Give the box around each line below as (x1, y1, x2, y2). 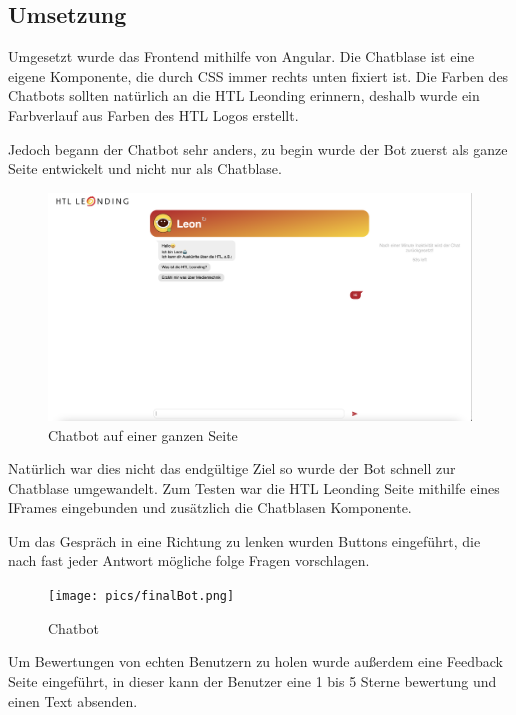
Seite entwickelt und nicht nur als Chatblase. (8, 158, 282, 179)
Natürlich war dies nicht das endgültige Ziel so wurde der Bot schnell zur (8, 458, 456, 479)
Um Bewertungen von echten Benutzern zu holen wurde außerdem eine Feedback (8, 651, 503, 672)
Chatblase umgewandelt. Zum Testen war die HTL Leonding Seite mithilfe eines (8, 477, 500, 498)
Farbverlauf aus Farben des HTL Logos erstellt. (8, 104, 299, 125)
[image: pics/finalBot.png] (48, 589, 235, 604)
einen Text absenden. (8, 690, 138, 711)
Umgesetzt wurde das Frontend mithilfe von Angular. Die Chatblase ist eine (8, 46, 475, 67)
